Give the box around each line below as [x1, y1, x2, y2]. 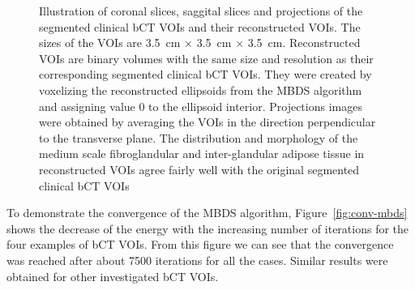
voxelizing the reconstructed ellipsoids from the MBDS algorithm [39, 81, 362, 98]
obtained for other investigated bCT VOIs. [6, 267, 219, 284]
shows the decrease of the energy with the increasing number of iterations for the [6, 220, 409, 237]
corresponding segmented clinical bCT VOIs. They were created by [39, 66, 372, 83]
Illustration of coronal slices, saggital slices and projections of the [39, 2, 363, 19]
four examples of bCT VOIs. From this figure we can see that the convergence [6, 236, 394, 253]
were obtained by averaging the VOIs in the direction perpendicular [39, 113, 376, 130]
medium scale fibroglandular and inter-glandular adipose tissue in [39, 145, 365, 162]
